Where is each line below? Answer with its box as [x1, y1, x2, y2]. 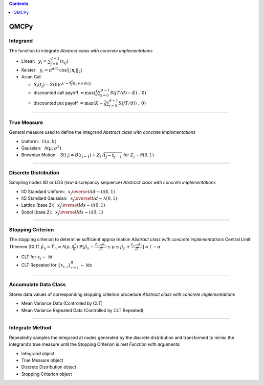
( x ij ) [59, 58, 68, 65]
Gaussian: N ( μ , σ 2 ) [21, 144, 62, 151]
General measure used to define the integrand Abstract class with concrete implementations [9, 129, 196, 135]
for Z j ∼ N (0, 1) [123, 152, 154, 159]
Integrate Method [9, 324, 51, 331]
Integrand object [21, 350, 55, 356]
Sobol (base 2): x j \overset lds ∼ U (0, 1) [21, 209, 104, 216]
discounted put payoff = [33, 100, 84, 106]
